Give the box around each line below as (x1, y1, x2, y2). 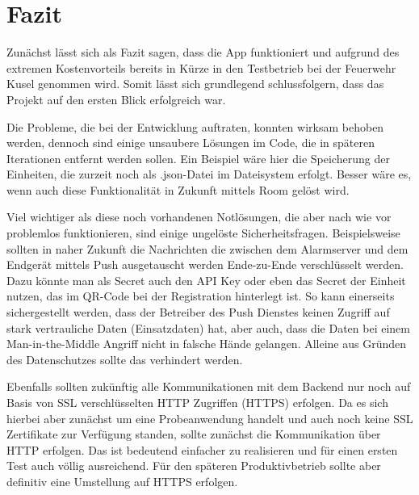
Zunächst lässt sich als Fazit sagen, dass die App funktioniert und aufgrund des (6, 44, 400, 61)
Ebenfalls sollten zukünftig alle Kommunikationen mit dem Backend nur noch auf (6, 378, 411, 395)
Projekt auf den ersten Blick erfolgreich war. (6, 90, 226, 107)
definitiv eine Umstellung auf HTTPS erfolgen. (6, 472, 238, 489)
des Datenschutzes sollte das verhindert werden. (6, 350, 243, 367)
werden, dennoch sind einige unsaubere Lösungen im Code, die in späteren (6, 134, 375, 151)
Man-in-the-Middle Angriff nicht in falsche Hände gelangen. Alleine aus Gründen (6, 335, 407, 352)
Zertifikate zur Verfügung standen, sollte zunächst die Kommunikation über (6, 426, 381, 443)
